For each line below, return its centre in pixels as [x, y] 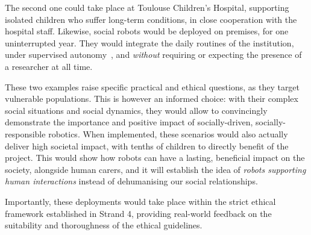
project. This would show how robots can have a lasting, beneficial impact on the [155, 158]
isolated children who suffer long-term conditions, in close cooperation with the [151, 19]
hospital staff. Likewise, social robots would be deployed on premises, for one [147, 31]
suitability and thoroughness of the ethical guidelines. [104, 225]
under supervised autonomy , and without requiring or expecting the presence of [153, 55]
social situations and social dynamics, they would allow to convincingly [136, 110]
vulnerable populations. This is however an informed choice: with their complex [152, 99]
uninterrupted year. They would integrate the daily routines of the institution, [149, 42]
